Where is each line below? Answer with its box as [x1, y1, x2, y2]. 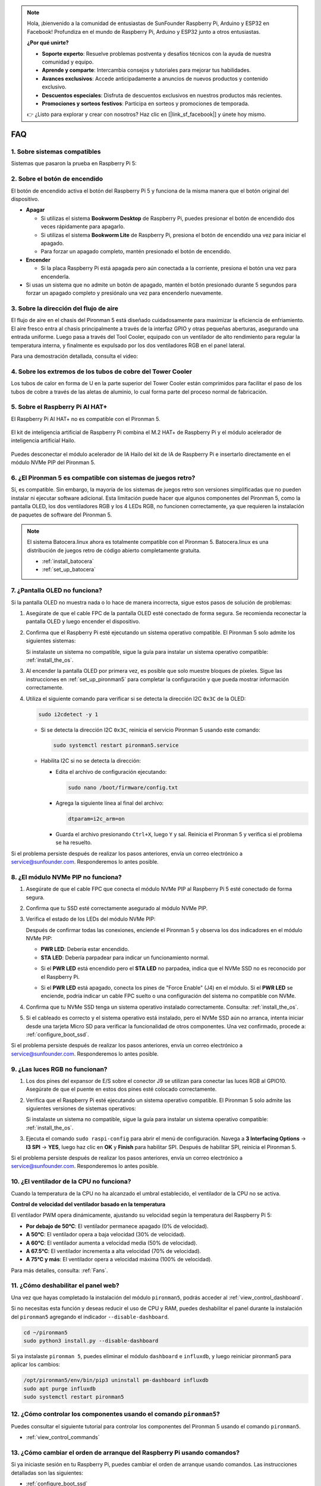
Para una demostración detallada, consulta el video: [11, 352, 139, 360]
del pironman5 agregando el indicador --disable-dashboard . [11, 1313, 169, 1320]
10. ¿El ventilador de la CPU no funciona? [11, 1178, 131, 1186]
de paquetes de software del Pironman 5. [11, 511, 112, 518]
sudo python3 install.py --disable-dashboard [23, 1337, 159, 1344]
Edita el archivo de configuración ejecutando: [55, 768, 167, 775]
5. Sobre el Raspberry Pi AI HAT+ [11, 403, 108, 411]
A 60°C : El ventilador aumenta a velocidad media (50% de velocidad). [26, 1239, 197, 1246]
